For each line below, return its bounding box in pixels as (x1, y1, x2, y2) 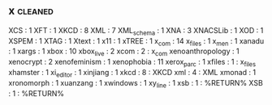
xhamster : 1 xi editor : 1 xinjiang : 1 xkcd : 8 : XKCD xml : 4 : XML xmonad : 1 (8, 68, 257, 79)
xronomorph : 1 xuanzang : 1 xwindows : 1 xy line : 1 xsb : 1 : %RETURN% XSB (8, 78, 264, 90)
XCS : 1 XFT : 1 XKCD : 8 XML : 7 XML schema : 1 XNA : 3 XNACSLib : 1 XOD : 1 (8, 25, 264, 37)
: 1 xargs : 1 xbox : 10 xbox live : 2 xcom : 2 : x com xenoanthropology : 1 (8, 46, 240, 58)
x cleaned (8, 4, 54, 18)
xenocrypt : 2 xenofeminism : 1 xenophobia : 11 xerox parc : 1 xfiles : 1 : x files (8, 57, 257, 69)
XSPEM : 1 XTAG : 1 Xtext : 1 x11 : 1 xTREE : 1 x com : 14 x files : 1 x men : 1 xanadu (8, 36, 265, 48)
